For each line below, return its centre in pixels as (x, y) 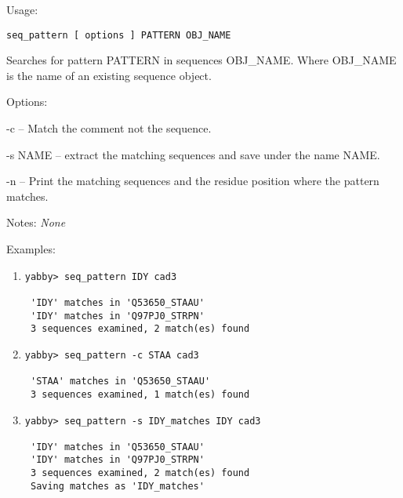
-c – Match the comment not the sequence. (109, 128)
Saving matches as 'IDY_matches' (117, 486)
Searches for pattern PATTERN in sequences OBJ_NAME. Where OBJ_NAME (201, 60)
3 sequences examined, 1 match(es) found (140, 394)
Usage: (22, 9)
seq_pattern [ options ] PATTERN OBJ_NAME (119, 35)
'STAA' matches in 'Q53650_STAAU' (120, 382)
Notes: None (36, 222)
